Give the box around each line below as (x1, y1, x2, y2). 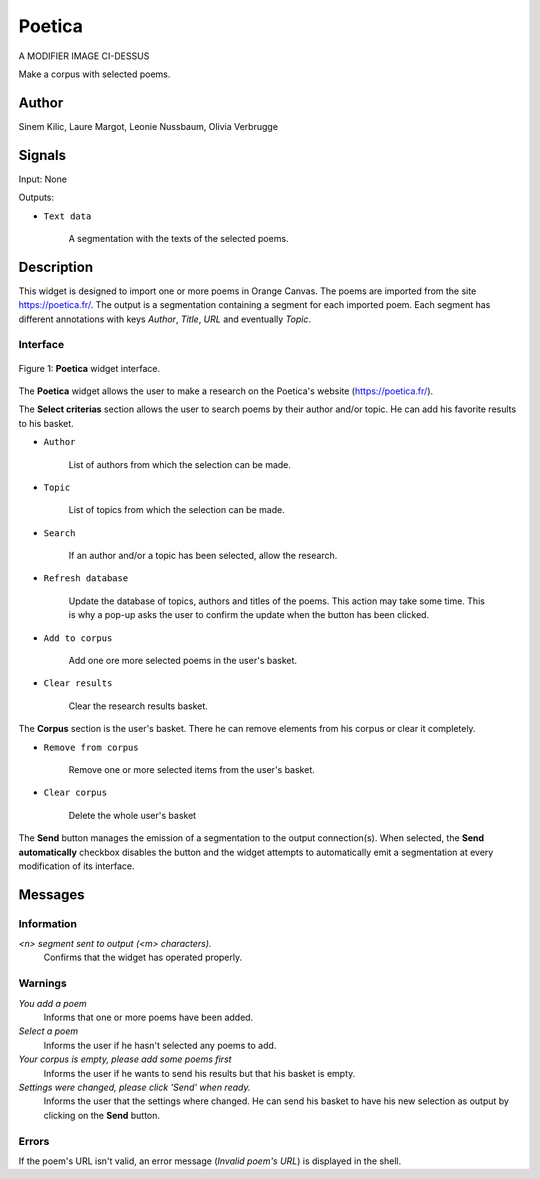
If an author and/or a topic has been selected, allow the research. (68, 550, 338, 562)
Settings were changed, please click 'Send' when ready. (18, 1081, 251, 1093)
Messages (18, 886, 85, 903)
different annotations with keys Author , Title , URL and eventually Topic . (18, 313, 312, 325)
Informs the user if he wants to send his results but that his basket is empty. (43, 1067, 356, 1079)
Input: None (18, 173, 67, 185)
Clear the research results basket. (68, 700, 209, 712)
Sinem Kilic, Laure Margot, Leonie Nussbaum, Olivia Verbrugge (18, 120, 279, 132)
